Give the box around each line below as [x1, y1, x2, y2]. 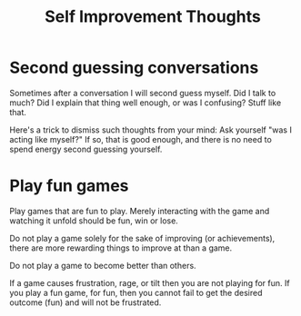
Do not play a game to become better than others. [9, 260, 197, 271]
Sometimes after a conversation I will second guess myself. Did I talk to [9, 87, 276, 98]
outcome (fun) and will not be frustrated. [9, 297, 162, 308]
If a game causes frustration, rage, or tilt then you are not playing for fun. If [9, 277, 290, 288]
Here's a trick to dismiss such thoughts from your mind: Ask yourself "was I [9, 124, 293, 135]
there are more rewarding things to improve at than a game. [9, 242, 233, 253]
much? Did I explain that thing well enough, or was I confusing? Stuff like [9, 97, 282, 108]
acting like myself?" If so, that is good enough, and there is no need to [9, 133, 273, 144]
